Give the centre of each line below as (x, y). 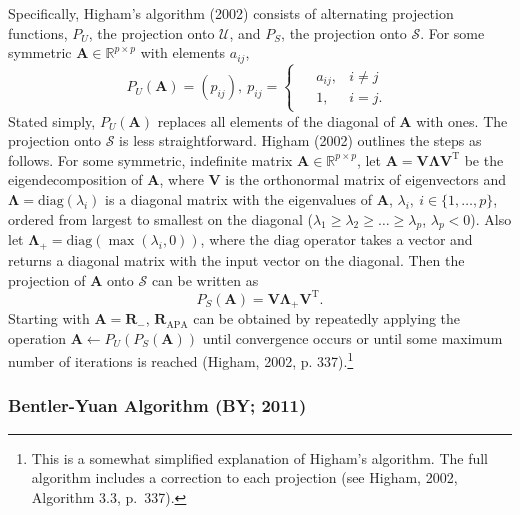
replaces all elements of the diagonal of (276, 120)
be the (484, 159)
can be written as (205, 279)
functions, (38, 32)
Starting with (49, 318)
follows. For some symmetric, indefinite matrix (150, 159)
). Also (491, 218)
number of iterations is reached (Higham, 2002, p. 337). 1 (181, 359)
